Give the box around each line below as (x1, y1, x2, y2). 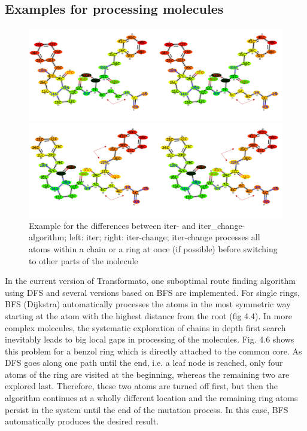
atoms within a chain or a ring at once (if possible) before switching (29, 242, 278, 255)
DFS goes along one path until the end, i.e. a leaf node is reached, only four (5, 356, 283, 369)
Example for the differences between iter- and (29, 219, 196, 231)
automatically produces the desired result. (5, 415, 159, 427)
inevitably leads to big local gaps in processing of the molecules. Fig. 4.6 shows (5, 333, 294, 346)
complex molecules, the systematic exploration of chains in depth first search (5, 321, 286, 334)
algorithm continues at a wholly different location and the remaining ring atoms (5, 392, 298, 404)
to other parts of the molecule (29, 254, 138, 267)
